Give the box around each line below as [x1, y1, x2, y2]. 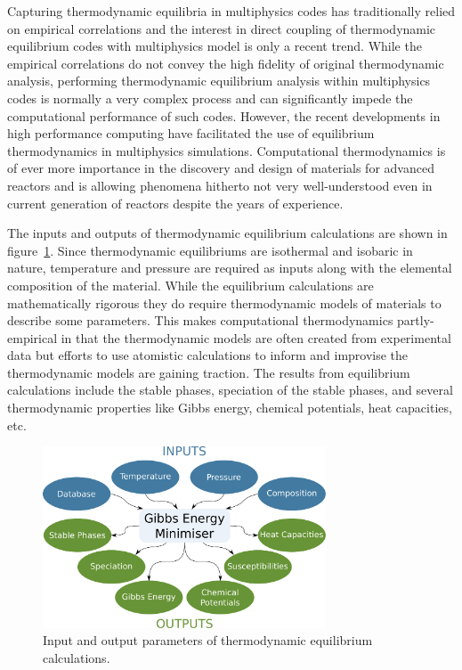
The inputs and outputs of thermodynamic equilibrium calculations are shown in [7, 224, 448, 242]
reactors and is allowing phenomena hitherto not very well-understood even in [7, 176, 433, 194]
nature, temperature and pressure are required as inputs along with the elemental [7, 258, 452, 277]
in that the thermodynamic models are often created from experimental [61, 328, 451, 347]
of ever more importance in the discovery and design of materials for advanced [7, 159, 434, 177]
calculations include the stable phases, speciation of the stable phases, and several [7, 380, 453, 399]
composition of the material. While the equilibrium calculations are [7, 275, 374, 294]
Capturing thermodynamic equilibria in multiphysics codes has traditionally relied [7, 2, 456, 20]
